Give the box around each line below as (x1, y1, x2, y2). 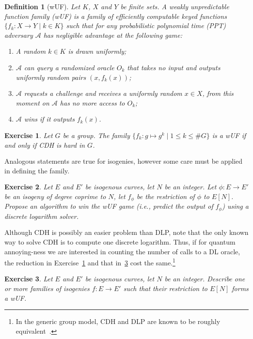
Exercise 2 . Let (4, 182, 53, 192)
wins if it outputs (24, 114, 75, 124)
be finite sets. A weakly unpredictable (120, 1, 229, 11)
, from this (202, 88, 234, 98)
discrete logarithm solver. (4, 211, 79, 221)
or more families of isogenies (4, 283, 90, 293)
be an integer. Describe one (164, 274, 245, 284)
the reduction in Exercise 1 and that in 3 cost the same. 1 (4, 256, 175, 267)
